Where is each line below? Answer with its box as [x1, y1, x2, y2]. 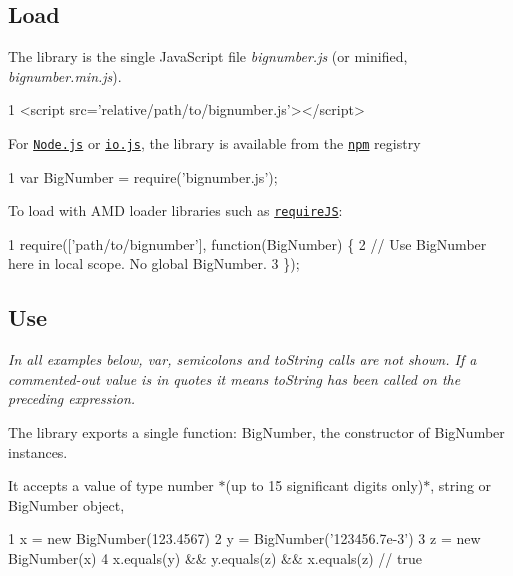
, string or [430, 475, 492, 496]
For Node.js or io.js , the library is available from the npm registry [8, 132, 421, 153]
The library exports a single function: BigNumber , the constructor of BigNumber [8, 422, 505, 443]
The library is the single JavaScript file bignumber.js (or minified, [8, 46, 408, 67]
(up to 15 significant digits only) [225, 475, 424, 496]
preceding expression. [8, 388, 136, 409]
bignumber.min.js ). [8, 65, 122, 86]
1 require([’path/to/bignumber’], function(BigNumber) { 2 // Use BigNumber [8, 233, 487, 254]
